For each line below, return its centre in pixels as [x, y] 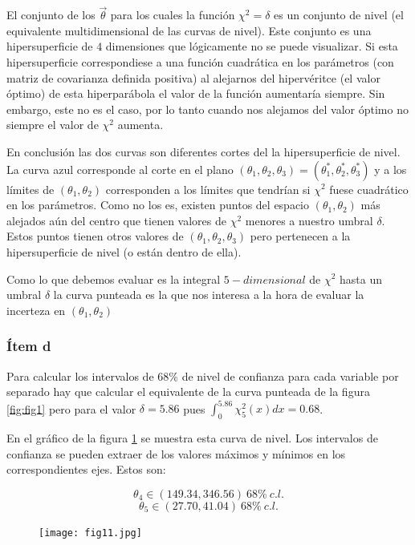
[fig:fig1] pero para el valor [71, 408]
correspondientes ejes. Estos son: [86, 469]
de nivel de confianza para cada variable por [290, 375]
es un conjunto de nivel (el [339, 15]
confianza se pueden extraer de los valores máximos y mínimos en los [176, 453]
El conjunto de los [51, 15]
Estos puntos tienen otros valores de [95, 236]
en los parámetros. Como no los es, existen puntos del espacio [158, 205]
